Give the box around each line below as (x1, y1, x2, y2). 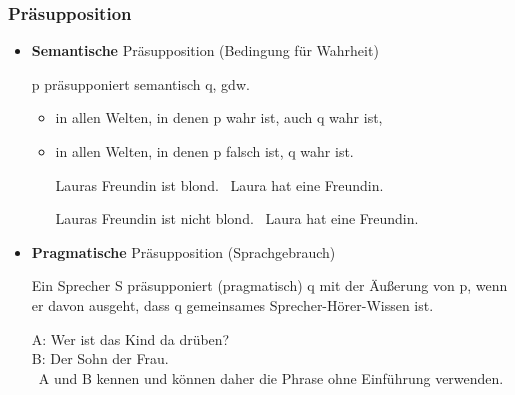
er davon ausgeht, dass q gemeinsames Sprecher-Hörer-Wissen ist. (31, 294, 434, 315)
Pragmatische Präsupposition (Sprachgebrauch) (31, 241, 336, 262)
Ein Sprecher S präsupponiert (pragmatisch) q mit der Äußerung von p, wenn (31, 275, 508, 296)
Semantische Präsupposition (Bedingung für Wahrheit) (31, 40, 379, 61)
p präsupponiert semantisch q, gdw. (31, 73, 250, 94)
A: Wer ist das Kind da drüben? (31, 328, 230, 349)
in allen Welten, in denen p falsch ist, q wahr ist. (55, 141, 354, 161)
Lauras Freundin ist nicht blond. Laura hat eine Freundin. (55, 208, 419, 229)
